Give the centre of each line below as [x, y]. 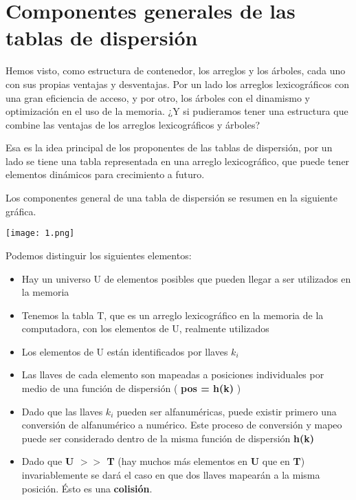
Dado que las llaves [62, 411]
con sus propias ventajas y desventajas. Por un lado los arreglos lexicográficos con [178, 84]
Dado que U [48, 461]
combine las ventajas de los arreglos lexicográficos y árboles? [133, 124]
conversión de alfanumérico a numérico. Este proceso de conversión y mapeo [182, 425]
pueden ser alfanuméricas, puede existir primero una [226, 411]
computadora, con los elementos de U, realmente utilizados [145, 328]
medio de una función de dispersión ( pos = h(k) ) [131, 388]
